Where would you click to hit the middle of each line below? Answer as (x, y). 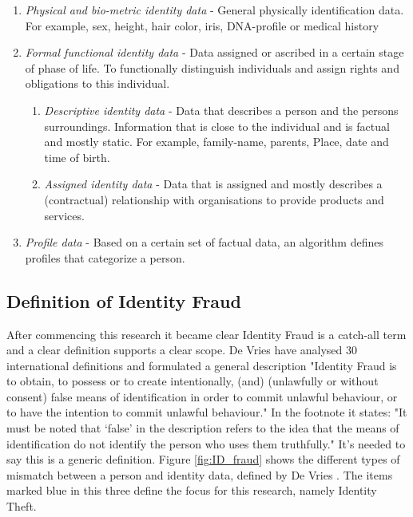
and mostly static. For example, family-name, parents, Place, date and (216, 142)
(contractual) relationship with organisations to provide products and (214, 199)
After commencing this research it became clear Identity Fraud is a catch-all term (206, 334)
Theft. (22, 506)
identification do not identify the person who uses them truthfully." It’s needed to (206, 443)
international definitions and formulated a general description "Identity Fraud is (202, 365)
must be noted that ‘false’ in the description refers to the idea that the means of (203, 428)
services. (64, 215)
